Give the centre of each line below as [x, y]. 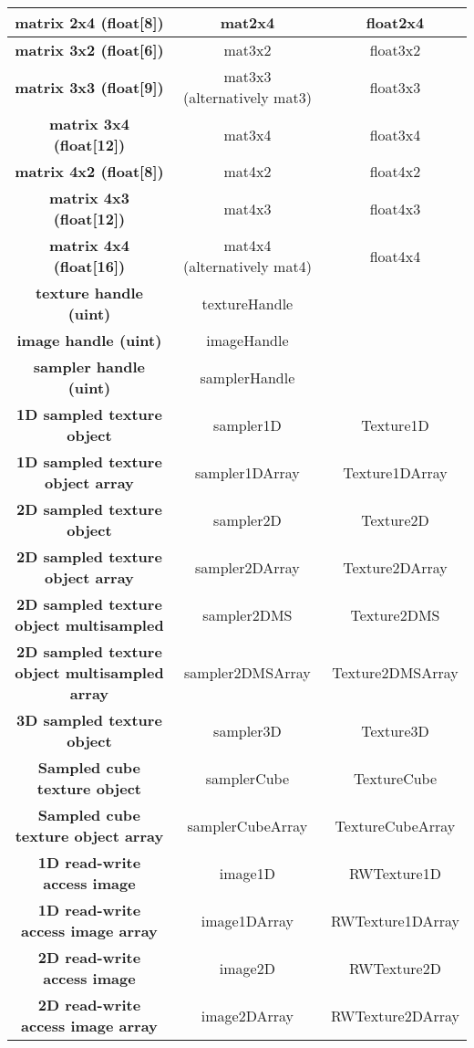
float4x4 [395, 256]
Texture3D [395, 730]
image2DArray [247, 1015]
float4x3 [395, 208]
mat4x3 [247, 208]
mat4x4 [247, 245]
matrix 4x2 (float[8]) [89, 171]
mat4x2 [247, 171]
